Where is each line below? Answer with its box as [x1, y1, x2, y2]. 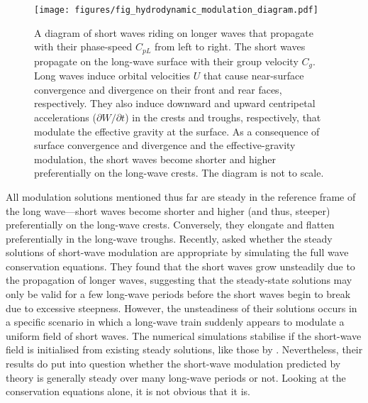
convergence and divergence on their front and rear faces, [34, 82, 282, 96]
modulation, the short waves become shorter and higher [34, 151, 277, 166]
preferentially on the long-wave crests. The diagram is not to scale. [34, 165, 324, 180]
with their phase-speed [34, 39, 133, 54]
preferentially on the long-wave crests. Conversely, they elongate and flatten [6, 217, 335, 232]
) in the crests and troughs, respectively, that [125, 109, 321, 124]
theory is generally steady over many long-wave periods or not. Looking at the [6, 370, 346, 385]
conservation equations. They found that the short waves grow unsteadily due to [6, 258, 355, 273]
